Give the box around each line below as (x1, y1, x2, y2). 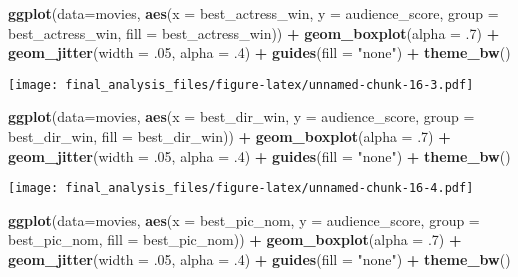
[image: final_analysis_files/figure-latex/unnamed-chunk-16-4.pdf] (8, 181, 474, 196)
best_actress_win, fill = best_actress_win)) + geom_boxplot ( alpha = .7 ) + (8, 22, 500, 43)
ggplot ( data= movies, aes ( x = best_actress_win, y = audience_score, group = (8, 3, 499, 23)
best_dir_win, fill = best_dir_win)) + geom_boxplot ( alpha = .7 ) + (8, 126, 451, 147)
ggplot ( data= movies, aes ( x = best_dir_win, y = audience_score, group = (8, 106, 475, 127)
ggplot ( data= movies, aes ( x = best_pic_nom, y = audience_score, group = (8, 209, 480, 230)
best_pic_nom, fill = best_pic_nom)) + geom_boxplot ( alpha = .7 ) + (8, 229, 462, 250)
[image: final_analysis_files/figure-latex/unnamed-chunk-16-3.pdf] (8, 77, 474, 92)
